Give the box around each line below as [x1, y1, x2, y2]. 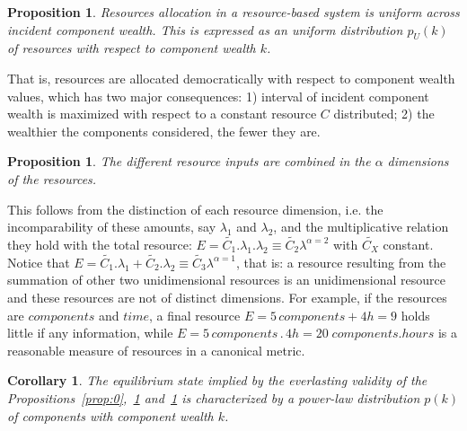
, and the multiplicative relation [273, 217, 449, 236]
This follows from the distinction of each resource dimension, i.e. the [7, 199, 383, 218]
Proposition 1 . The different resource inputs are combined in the [7, 152, 371, 171]
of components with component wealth [7, 406, 214, 425]
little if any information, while [7, 323, 173, 342]
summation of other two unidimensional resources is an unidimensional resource [7, 270, 446, 289]
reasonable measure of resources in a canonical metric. [7, 340, 305, 359]
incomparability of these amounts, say [7, 217, 216, 236]
